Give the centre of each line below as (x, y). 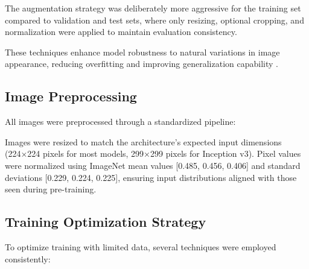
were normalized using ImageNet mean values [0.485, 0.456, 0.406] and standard (153, 165)
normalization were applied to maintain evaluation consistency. (121, 32)
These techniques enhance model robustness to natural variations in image (142, 52)
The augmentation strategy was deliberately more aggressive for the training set (153, 8)
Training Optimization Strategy (106, 222)
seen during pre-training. (51, 189)
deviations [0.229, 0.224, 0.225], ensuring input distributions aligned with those (151, 177)
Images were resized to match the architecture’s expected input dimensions (143, 141)
